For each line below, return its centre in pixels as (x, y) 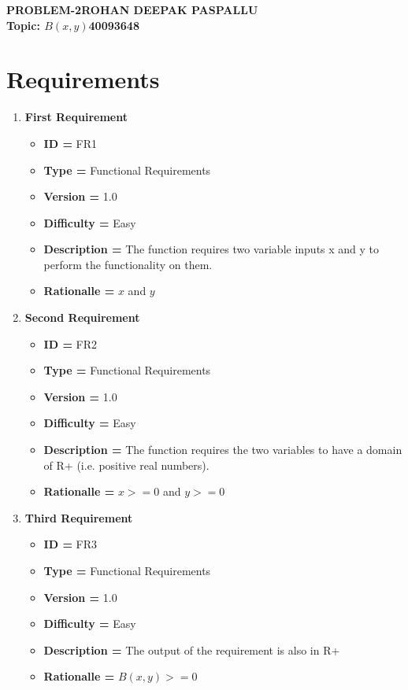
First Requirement (76, 117)
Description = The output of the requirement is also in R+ (192, 649)
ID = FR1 (70, 143)
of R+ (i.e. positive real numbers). (126, 465)
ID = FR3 (70, 544)
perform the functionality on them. (128, 264)
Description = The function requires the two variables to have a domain (223, 450)
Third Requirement (79, 517)
